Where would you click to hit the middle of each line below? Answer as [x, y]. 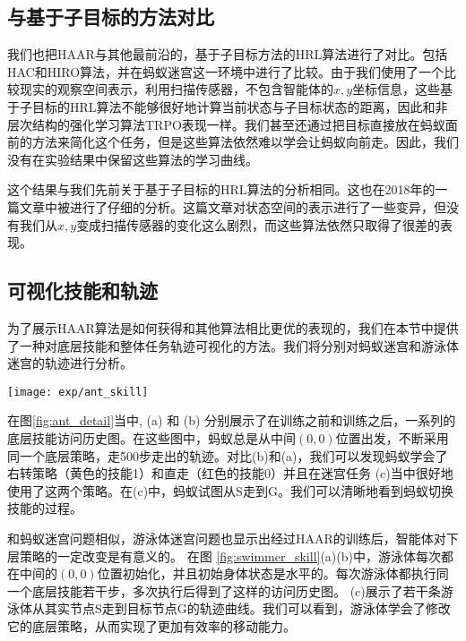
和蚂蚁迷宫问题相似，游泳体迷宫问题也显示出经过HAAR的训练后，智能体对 [227, 538]
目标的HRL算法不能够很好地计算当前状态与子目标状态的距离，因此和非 [240, 106]
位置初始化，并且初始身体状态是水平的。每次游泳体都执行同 [273, 573]
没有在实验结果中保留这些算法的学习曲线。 [133, 159]
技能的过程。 [45, 508]
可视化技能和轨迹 [82, 291]
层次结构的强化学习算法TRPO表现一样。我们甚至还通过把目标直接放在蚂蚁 [226, 124]
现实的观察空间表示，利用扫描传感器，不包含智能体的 [176, 89]
